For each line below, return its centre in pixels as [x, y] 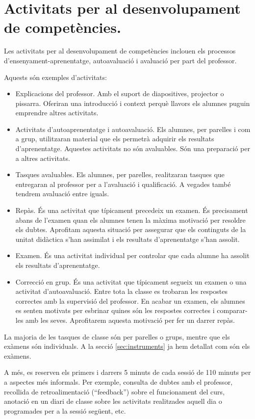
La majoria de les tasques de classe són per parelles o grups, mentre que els [117, 336]
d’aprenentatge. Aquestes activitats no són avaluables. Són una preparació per [133, 148]
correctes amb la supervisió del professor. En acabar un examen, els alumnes [130, 301]
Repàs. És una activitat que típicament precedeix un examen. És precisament [132, 210]
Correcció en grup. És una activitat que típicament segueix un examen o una [131, 281]
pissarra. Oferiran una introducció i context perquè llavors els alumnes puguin [133, 103]
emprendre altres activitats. [57, 113]
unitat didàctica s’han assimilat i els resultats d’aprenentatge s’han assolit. [127, 239]
